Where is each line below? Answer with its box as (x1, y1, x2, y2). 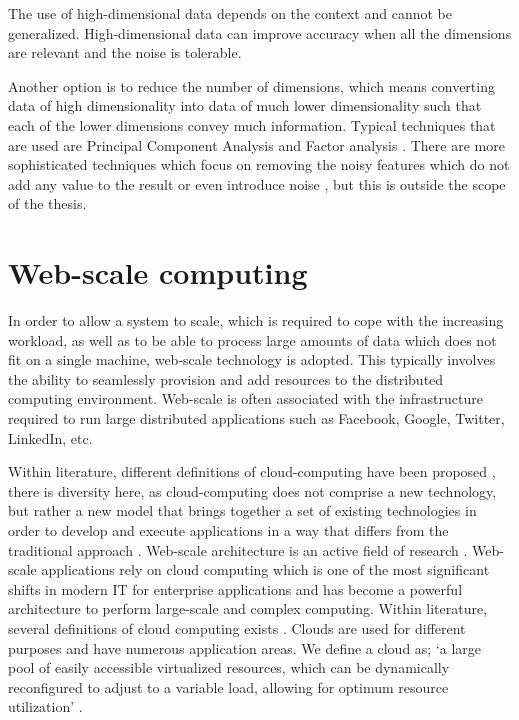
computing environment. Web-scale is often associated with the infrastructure (8, 388, 483, 409)
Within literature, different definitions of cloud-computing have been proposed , (8, 461, 496, 482)
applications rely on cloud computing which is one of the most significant (41, 559, 490, 580)
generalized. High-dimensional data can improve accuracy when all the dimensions (8, 22, 512, 43)
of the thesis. (8, 193, 87, 214)
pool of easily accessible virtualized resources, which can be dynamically (8, 657, 450, 678)
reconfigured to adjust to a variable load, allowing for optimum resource (8, 676, 449, 697)
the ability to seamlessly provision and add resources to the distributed (8, 368, 444, 389)
